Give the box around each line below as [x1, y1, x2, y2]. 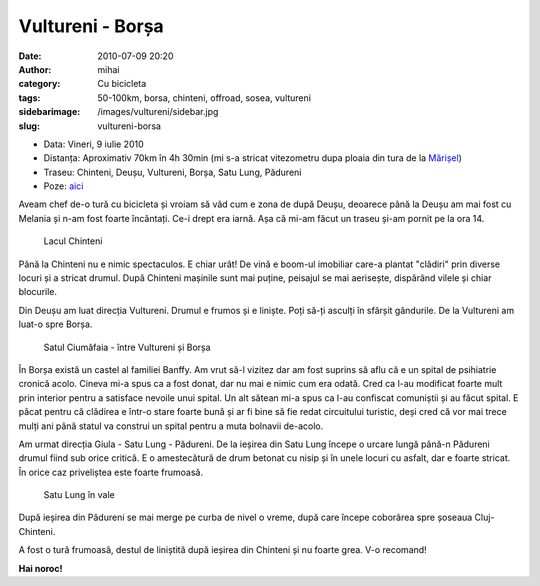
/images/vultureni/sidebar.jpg [97, 106, 219, 118]
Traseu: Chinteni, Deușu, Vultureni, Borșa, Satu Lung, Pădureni [43, 166, 302, 178]
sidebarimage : [18, 106, 81, 118]
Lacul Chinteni [43, 235, 103, 247]
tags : [18, 91, 41, 104]
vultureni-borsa [97, 120, 162, 132]
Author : [18, 63, 52, 75]
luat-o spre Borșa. [18, 318, 93, 330]
